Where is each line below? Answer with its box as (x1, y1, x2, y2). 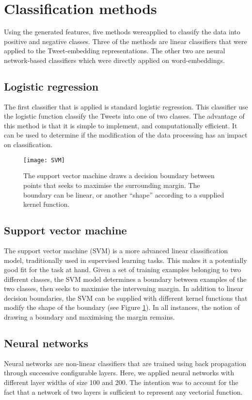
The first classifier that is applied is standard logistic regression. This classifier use (4, 101, 248, 111)
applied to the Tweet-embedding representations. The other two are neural (4, 46, 225, 56)
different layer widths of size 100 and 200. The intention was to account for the (4, 377, 238, 387)
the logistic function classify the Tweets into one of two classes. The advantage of (4, 111, 245, 121)
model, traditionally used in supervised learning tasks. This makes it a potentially (4, 255, 247, 265)
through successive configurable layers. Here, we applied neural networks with (4, 368, 235, 378)
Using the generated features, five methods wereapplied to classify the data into (4, 27, 240, 37)
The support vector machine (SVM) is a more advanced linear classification (4, 245, 228, 255)
